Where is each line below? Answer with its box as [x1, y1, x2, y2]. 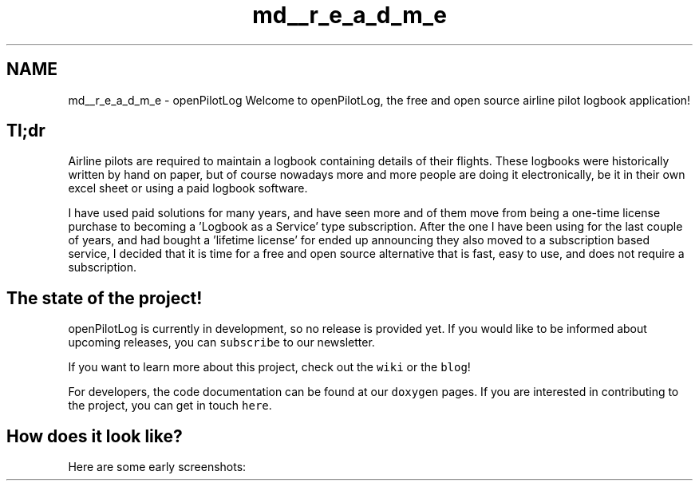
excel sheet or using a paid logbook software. [68, 181, 308, 196]
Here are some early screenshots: [68, 460, 247, 474]
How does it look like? [6, 426, 183, 446]
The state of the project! [6, 287, 203, 308]
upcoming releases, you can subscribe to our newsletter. [68, 335, 375, 350]
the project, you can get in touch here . [68, 398, 272, 413]
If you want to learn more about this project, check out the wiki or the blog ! [68, 360, 471, 374]
